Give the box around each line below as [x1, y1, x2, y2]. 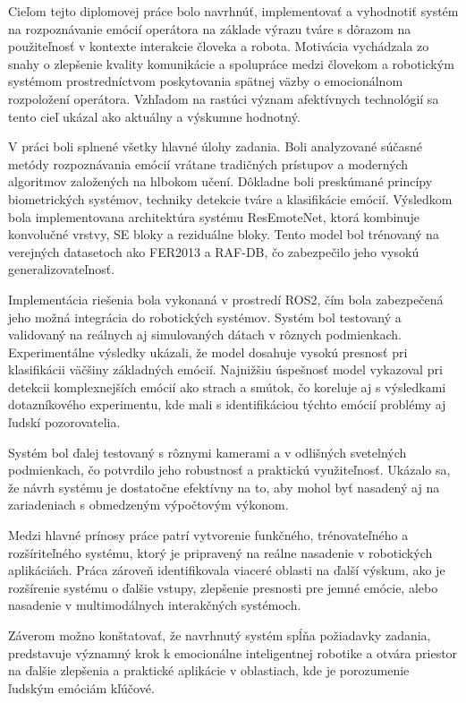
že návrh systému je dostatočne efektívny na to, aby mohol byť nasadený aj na [8, 477, 440, 496]
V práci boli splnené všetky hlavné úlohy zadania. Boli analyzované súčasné [8, 137, 422, 156]
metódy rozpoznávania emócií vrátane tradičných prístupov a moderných [8, 154, 409, 173]
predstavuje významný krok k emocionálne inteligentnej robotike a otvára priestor [8, 643, 458, 662]
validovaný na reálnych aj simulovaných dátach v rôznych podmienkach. [8, 325, 402, 344]
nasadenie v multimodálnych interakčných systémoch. [8, 596, 301, 614]
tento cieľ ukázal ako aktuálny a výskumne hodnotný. [8, 107, 301, 125]
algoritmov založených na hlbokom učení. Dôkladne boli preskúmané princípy [8, 172, 433, 191]
